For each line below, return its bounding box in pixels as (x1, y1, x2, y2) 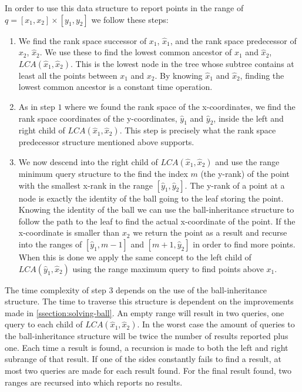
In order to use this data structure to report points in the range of (5, 2, 244, 14)
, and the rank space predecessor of (170, 34, 297, 46)
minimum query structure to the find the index (18, 167, 188, 179)
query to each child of (5, 318, 83, 330)
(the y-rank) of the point (200, 167, 290, 179)
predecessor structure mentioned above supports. (18, 136, 194, 148)
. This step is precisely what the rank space (119, 124, 276, 136)
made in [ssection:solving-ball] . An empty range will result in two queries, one (5, 306, 284, 319)
